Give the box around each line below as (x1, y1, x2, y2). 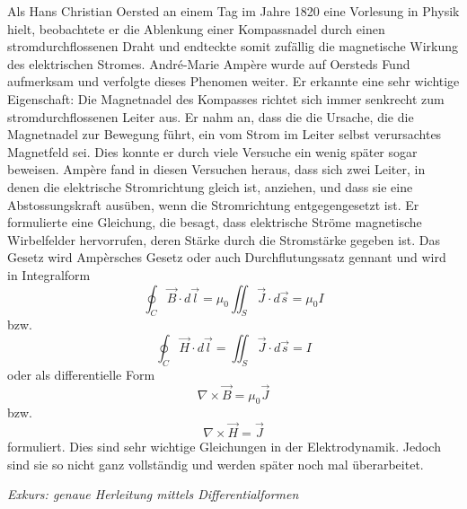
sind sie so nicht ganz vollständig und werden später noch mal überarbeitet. (7, 454, 424, 473)
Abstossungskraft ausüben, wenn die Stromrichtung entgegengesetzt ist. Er (7, 195, 419, 214)
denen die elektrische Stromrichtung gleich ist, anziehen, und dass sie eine (7, 177, 413, 196)
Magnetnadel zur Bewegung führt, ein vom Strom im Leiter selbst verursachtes (7, 125, 442, 144)
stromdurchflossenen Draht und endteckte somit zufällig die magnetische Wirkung (7, 37, 459, 56)
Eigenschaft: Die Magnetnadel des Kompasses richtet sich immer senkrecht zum (7, 89, 445, 108)
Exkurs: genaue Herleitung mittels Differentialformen (7, 485, 299, 504)
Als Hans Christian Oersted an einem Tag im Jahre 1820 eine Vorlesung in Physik (7, 2, 460, 20)
